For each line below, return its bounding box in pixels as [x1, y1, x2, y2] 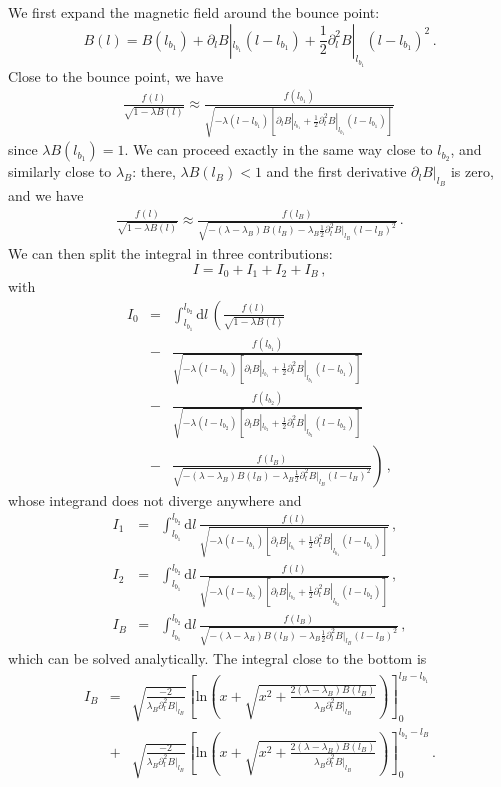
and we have [8, 185, 84, 206]
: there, [132, 161, 176, 182]
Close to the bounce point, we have [8, 65, 224, 86]
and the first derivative [266, 161, 407, 182]
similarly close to [8, 161, 112, 182]
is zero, [450, 161, 494, 182]
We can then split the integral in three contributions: [8, 243, 333, 263]
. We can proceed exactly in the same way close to [124, 139, 433, 160]
